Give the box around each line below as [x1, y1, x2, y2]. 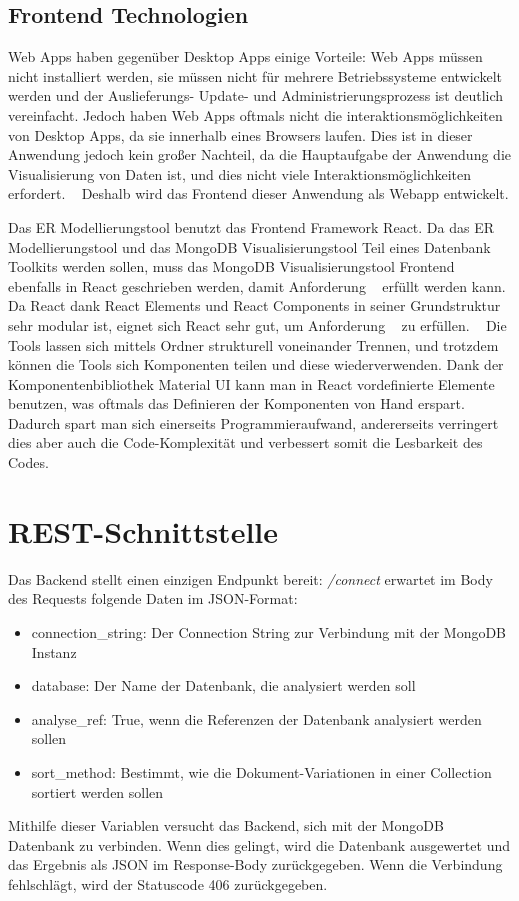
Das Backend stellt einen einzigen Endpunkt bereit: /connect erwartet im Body [8, 568, 493, 589]
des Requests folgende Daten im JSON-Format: [8, 588, 298, 609]
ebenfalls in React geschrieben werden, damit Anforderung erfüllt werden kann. [8, 275, 506, 296]
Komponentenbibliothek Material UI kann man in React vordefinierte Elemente [8, 373, 495, 394]
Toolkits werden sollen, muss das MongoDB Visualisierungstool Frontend [8, 256, 455, 277]
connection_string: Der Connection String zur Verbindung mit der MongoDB [31, 621, 507, 642]
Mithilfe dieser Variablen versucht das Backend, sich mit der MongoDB [8, 815, 444, 836]
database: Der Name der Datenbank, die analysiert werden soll [31, 675, 416, 696]
